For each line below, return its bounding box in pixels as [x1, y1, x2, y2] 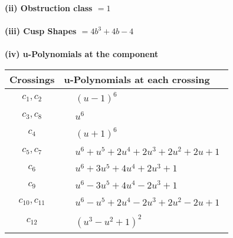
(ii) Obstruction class [5, 2, 93, 14]
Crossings [9, 72, 55, 86]
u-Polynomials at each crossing [64, 72, 210, 86]
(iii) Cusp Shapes [5, 25, 77, 37]
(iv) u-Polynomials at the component [5, 48, 159, 60]
